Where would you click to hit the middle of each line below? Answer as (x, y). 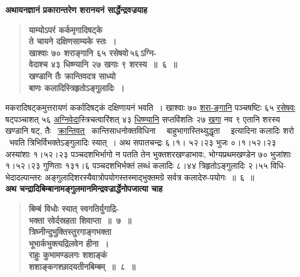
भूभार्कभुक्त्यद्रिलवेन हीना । (69, 243)
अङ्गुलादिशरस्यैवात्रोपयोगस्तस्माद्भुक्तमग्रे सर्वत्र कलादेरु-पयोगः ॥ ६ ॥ (149, 177)
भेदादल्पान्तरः (24, 177)
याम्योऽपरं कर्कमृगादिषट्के (66, 29)
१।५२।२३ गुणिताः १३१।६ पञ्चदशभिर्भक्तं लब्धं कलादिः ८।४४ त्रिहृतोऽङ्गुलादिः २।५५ (137, 165)
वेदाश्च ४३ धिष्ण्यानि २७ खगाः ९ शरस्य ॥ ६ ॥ (103, 64)
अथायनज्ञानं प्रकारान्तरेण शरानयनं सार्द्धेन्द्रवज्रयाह (76, 9)
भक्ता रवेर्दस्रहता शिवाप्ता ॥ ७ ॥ (80, 220)
